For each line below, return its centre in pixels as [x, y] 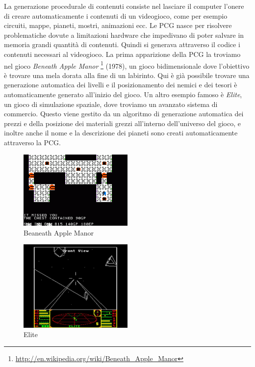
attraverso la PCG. [32, 142]
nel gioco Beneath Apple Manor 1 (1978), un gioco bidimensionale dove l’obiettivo [127, 65]
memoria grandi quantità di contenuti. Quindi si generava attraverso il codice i [122, 44]
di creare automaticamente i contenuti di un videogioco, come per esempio [116, 15]
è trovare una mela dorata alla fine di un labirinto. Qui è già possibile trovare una [127, 75]
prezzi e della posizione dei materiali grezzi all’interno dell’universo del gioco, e [122, 123]
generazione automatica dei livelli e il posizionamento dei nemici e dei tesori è [121, 85]
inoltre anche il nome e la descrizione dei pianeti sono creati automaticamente [121, 133]
